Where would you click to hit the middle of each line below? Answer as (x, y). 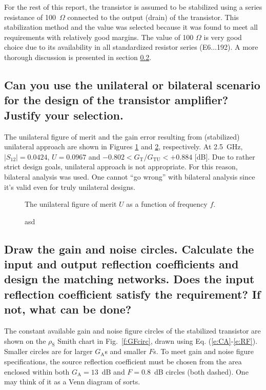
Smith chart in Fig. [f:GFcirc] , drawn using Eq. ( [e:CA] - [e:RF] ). (158, 340)
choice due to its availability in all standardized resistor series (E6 (108, 47)
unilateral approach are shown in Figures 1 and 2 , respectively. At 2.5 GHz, (124, 147)
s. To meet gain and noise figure (203, 351)
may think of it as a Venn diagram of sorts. (72, 382)
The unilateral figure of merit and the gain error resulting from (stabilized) (122, 136)
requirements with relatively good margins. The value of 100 (99, 37)
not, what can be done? (68, 309)
